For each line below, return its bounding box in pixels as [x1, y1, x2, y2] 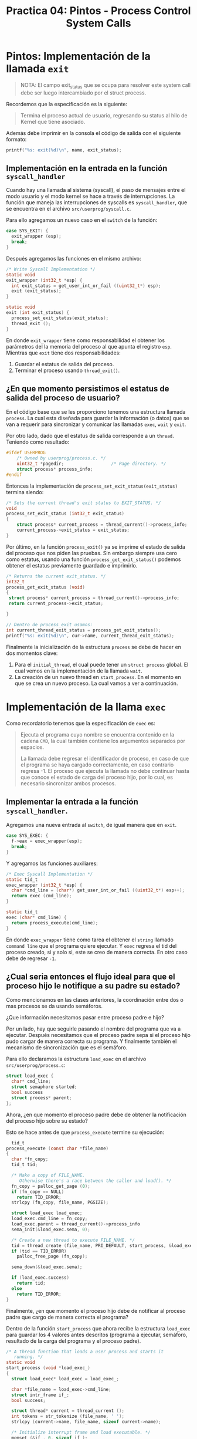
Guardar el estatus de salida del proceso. [14, 360, 114, 367]
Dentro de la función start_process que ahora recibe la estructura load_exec [6, 1325, 191, 1332]
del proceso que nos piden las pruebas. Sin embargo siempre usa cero [6, 549, 178, 556]
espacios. [20, 744, 45, 751]
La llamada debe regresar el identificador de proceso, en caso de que [20, 755, 189, 762]
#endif [6, 471, 22, 478]
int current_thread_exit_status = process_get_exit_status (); [6, 627, 161, 633]
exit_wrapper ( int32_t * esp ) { [6, 277, 83, 283]
